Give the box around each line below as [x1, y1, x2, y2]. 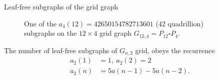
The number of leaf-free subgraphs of [4, 45, 117, 55]
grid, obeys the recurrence [135, 45, 215, 55]
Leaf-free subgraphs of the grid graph [4, 1, 118, 11]
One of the [24, 18, 56, 28]
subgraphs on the [24, 28, 77, 38]
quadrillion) [167, 18, 203, 28]
